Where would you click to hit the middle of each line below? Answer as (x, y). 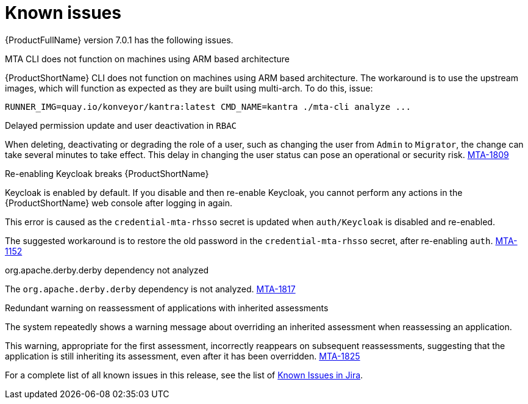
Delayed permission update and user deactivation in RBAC (121, 125)
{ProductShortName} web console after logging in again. (119, 203)
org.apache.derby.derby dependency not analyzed (107, 270)
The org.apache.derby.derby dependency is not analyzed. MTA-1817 (150, 289)
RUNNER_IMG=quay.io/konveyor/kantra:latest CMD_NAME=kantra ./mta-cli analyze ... (208, 106)
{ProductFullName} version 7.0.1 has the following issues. (119, 40)
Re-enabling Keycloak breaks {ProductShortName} (107, 173)
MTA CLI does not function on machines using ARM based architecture (147, 59)
